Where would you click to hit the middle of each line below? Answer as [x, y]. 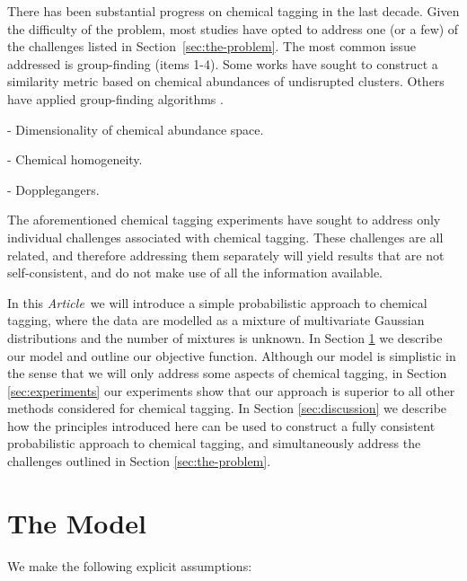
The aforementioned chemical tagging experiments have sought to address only [224, 220]
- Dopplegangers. [53, 189]
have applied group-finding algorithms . [115, 98]
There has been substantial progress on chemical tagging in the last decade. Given [233, 11]
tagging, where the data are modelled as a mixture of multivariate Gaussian [216, 320]
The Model [77, 522]
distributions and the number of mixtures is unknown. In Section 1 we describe [225, 337]
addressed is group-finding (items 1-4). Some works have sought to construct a [223, 63]
